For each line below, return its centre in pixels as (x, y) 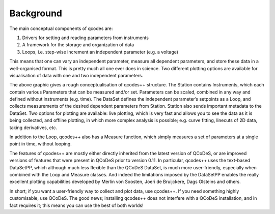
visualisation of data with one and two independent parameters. (76, 75)
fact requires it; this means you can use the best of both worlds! (76, 205)
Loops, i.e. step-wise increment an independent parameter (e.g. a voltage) (100, 52)
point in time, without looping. (41, 144)
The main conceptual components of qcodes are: (61, 28)
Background (36, 13)
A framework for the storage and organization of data (78, 45)
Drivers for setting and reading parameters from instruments (85, 38)
